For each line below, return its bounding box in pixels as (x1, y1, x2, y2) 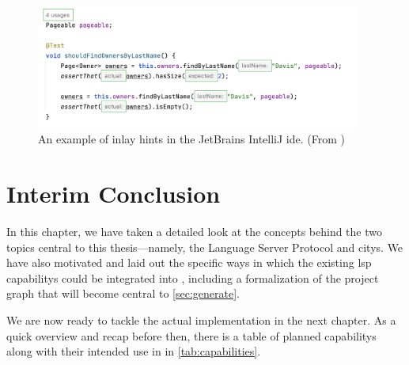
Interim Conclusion (6, 177, 221, 210)
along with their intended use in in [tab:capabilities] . (6, 343, 261, 359)
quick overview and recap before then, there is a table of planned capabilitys (6, 327, 377, 344)
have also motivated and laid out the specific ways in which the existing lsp (6, 254, 372, 271)
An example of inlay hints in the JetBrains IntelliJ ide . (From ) (38, 131, 345, 147)
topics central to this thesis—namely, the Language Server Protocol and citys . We (6, 238, 403, 255)
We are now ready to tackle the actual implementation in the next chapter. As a (6, 312, 396, 329)
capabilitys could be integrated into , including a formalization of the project (6, 269, 379, 286)
